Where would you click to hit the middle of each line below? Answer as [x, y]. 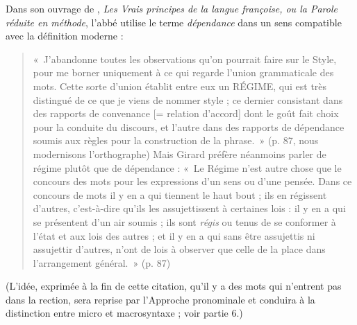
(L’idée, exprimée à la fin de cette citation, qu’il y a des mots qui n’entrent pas [174, 286]
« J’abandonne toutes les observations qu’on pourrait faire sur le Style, [185, 59]
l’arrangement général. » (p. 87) [102, 262]
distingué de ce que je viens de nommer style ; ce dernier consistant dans [188, 99]
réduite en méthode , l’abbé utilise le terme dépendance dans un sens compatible [174, 22]
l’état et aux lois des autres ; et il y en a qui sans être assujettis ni [174, 235]
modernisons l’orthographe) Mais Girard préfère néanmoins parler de [180, 153]
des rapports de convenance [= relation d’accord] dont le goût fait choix [186, 113]
